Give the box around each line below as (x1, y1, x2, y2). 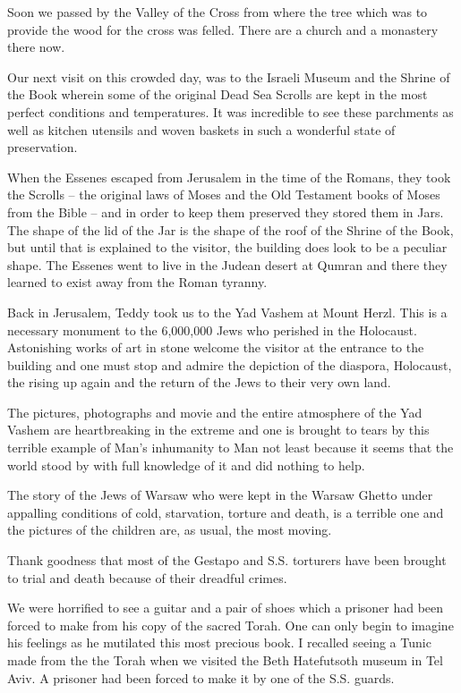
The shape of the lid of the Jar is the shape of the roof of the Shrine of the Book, (7, 220, 454, 239)
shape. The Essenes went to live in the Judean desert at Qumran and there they (7, 255, 448, 274)
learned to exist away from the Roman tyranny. (7, 273, 268, 292)
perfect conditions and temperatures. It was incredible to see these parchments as (7, 102, 454, 121)
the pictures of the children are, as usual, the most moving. (7, 520, 332, 539)
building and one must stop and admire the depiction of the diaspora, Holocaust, (7, 355, 452, 374)
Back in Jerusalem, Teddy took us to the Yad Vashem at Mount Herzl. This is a (7, 302, 448, 321)
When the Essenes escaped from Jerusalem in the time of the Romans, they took (7, 167, 451, 186)
